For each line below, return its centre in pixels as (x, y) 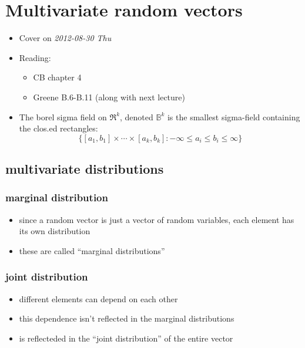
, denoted (137, 116)
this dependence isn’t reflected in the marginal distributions (127, 318)
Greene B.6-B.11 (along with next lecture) (109, 97)
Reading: (35, 57)
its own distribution (55, 231)
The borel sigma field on (63, 116)
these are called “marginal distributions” (92, 250)
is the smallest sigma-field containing (234, 116)
